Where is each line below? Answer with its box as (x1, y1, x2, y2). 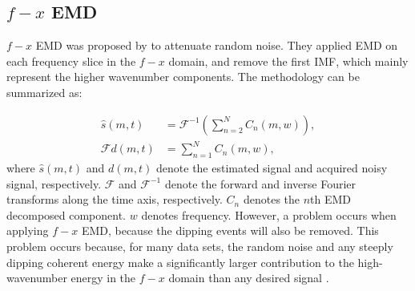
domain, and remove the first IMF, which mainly (168, 52, 409, 69)
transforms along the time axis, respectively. (6, 191, 223, 208)
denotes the (243, 191, 300, 208)
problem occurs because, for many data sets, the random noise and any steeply (6, 237, 393, 254)
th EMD (310, 191, 352, 208)
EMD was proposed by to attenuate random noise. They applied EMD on (35, 37, 398, 54)
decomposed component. (6, 206, 127, 223)
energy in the (71, 269, 136, 286)
